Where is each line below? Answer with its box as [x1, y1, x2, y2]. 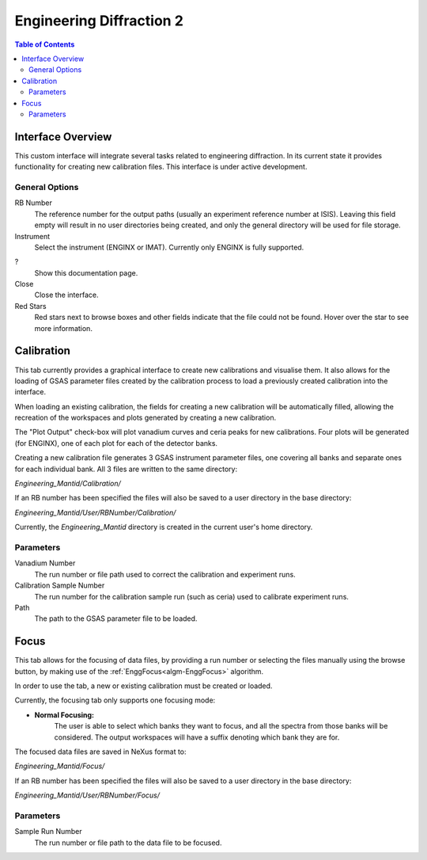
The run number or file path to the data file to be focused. [34, 838, 222, 847]
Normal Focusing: [34, 710, 95, 720]
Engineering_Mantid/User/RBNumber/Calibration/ [14, 508, 176, 517]
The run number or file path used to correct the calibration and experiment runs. [34, 569, 296, 579]
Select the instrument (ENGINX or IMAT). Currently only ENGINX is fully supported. [34, 242, 304, 252]
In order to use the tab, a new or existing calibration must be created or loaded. [14, 681, 273, 691]
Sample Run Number [14, 827, 82, 836]
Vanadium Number [14, 558, 76, 568]
